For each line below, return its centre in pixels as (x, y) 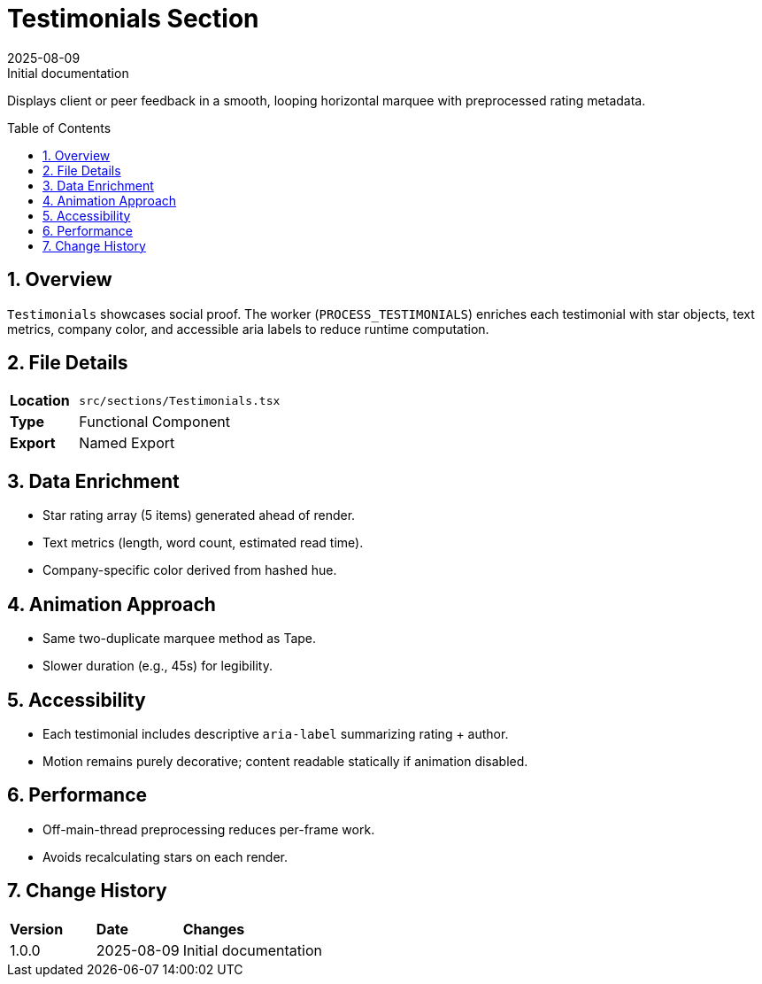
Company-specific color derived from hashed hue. (190, 570)
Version (37, 929)
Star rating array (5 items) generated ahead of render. (199, 515)
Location (40, 401)
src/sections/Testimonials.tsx (180, 400)
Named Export (127, 443)
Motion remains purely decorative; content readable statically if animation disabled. (285, 761)
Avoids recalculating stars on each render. (165, 856)
